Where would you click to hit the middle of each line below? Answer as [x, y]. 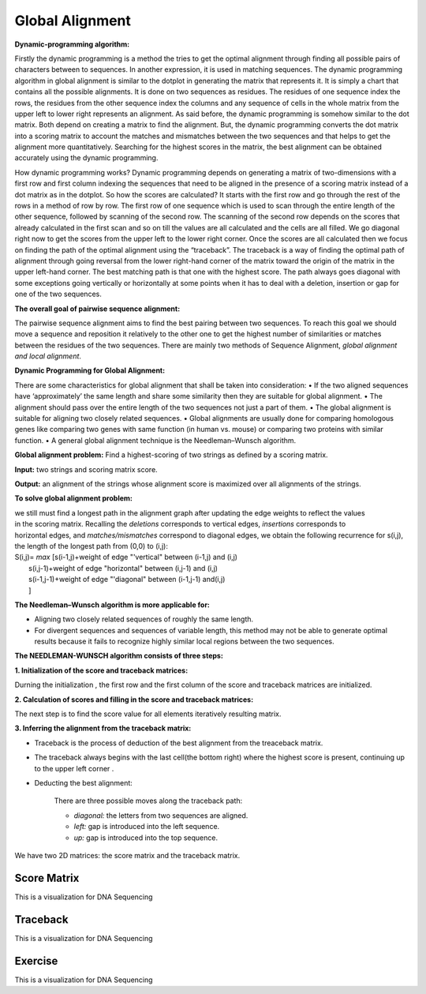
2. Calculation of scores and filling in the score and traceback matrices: [134, 700]
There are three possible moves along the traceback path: [148, 801]
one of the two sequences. [58, 294]
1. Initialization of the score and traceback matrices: [101, 670]
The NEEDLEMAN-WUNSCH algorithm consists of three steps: [119, 656]
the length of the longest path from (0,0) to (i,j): [92, 546]
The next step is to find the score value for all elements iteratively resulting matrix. [148, 714]
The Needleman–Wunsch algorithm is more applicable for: [112, 605]
